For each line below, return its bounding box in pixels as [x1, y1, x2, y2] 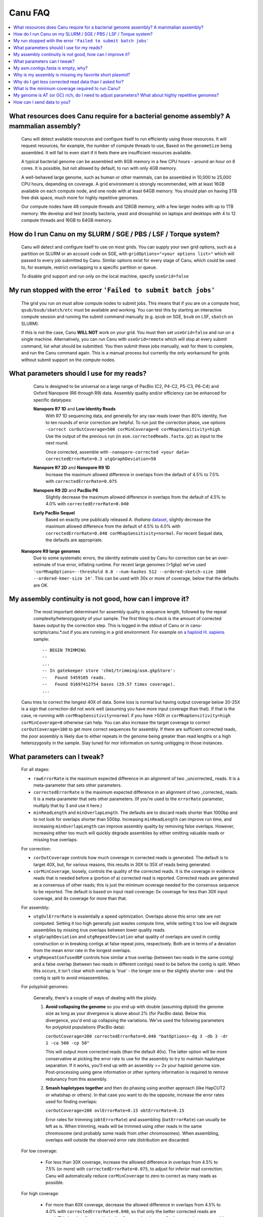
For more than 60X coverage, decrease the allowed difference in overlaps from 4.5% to [45, 1201, 221, 1207]
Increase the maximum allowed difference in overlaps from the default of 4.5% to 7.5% [45, 471, 219, 477]
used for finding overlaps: [45, 1099, 97, 1105]
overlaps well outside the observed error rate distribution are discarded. [45, 1137, 190, 1143]
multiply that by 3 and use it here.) [33, 803, 102, 809]
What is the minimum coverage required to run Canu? [13, 86, 121, 92]
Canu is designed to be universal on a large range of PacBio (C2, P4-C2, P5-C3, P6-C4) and [33, 384, 219, 389]
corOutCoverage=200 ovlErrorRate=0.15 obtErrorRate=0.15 [45, 1108, 185, 1113]
